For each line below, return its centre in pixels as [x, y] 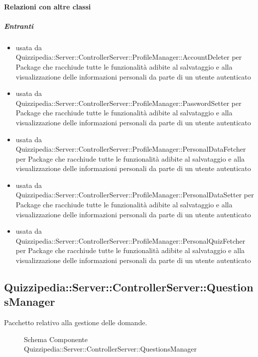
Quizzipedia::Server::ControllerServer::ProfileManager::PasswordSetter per [129, 103]
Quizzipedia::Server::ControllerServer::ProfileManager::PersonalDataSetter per [135, 195]
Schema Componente [56, 339]
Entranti [19, 26]
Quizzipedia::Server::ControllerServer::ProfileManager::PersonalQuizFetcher [130, 240]
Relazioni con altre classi [48, 6]
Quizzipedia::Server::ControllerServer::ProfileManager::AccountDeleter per [129, 57]
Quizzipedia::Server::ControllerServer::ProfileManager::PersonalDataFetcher [131, 149]
